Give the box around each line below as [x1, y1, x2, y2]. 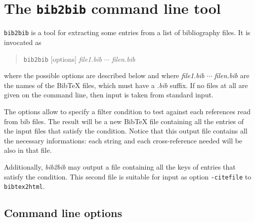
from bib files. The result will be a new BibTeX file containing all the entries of [4, 116, 244, 126]
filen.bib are [214, 70, 250, 81]
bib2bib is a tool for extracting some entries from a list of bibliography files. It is [4, 27, 251, 38]
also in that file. [4, 145, 52, 155]
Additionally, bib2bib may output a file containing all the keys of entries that [4, 161, 236, 172]
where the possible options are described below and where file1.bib [4, 70, 205, 81]
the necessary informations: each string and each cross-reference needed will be [4, 135, 243, 145]
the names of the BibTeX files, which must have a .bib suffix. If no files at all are [4, 80, 248, 90]
